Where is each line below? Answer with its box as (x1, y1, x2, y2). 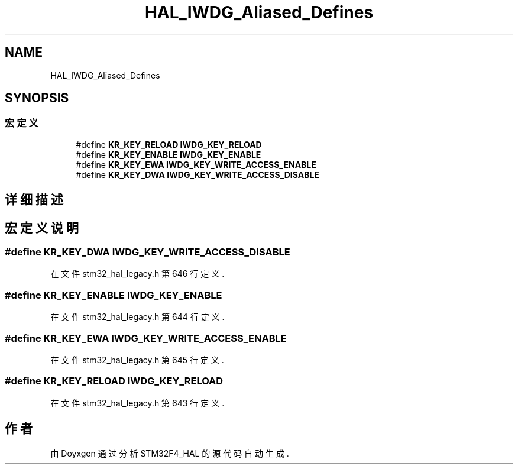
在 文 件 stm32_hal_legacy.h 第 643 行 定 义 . (50, 397, 225, 408)
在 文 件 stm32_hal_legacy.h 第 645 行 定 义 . (50, 354, 224, 365)
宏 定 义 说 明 (5, 220, 79, 235)
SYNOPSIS (5, 90, 69, 106)
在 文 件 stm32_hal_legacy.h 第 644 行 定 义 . (50, 312, 225, 322)
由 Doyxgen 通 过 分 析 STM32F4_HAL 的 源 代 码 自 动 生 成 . (50, 448, 289, 458)
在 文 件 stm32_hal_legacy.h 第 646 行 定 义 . (50, 269, 225, 279)
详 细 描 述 (5, 192, 63, 208)
